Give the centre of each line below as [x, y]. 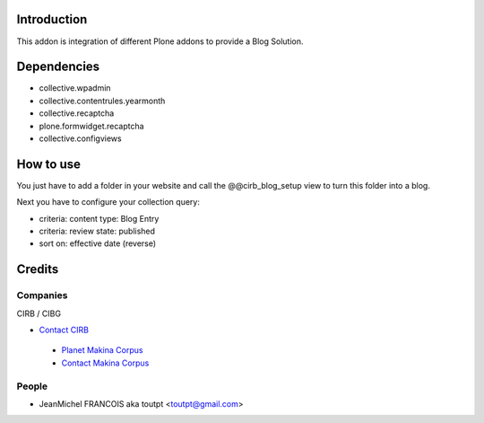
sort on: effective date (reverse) [98, 243]
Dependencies [58, 67]
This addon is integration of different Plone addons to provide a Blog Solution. [160, 41]
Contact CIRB [64, 330]
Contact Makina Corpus [105, 363]
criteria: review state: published [97, 231]
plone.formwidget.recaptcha [91, 126]
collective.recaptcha [77, 113]
